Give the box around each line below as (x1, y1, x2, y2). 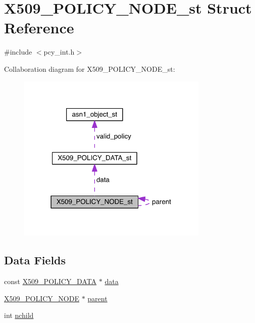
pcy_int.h (43, 47, 75, 57)
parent (87, 293, 108, 303)
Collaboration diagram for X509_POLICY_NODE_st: (4, 63, 175, 74)
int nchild (4, 310, 34, 320)
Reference (4, 17, 74, 38)
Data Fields (4, 252, 66, 268)
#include (4, 47, 32, 57)
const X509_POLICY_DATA (4, 275, 97, 286)
